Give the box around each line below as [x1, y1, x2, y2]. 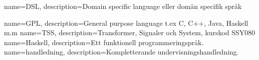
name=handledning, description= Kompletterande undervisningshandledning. [4, 47, 239, 57]
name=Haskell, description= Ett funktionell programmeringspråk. [4, 37, 204, 47]
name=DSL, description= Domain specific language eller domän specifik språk [4, 1, 242, 11]
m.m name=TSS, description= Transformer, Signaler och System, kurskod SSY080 [4, 27, 256, 38]
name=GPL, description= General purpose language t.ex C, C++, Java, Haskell [4, 17, 249, 28]
